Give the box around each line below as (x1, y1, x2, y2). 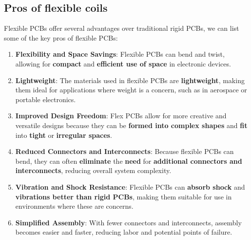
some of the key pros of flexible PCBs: (4, 32, 118, 43)
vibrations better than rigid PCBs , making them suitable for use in (15, 191, 232, 201)
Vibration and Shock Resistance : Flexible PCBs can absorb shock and (15, 181, 245, 192)
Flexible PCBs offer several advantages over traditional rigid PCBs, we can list (4, 23, 239, 33)
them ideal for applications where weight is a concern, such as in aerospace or (15, 85, 247, 95)
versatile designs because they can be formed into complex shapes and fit (15, 120, 248, 130)
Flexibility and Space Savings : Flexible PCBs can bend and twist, (15, 49, 225, 59)
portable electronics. (15, 94, 76, 104)
